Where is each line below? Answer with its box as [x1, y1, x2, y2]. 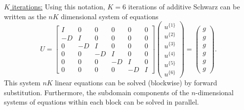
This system [4, 77, 41, 87]
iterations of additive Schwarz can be [128, 1, 240, 11]
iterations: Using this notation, [12, 1, 105, 11]
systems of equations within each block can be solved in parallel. [4, 97, 199, 107]
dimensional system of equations [61, 11, 159, 21]
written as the [4, 11, 46, 21]
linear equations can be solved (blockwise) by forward [55, 77, 217, 87]
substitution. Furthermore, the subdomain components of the [4, 87, 189, 97]
